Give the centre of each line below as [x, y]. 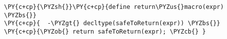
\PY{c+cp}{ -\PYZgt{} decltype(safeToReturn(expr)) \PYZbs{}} [112, 23]
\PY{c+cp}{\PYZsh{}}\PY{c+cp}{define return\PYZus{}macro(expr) [114, 7]
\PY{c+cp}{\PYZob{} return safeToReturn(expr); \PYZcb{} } [105, 31]
